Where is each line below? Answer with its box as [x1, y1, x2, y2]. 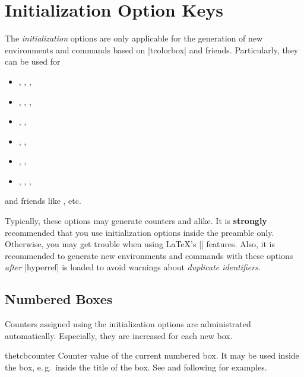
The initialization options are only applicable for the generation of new [5, 32, 263, 44]
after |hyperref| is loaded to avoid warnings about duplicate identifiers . [5, 261, 261, 273]
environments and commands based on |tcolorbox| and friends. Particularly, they [5, 43, 299, 56]
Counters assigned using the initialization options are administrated [5, 318, 251, 330]
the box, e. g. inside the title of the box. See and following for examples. [5, 361, 267, 373]
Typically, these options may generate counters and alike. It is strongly [5, 215, 267, 227]
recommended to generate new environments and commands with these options [5, 249, 293, 261]
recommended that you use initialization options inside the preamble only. [5, 226, 274, 238]
